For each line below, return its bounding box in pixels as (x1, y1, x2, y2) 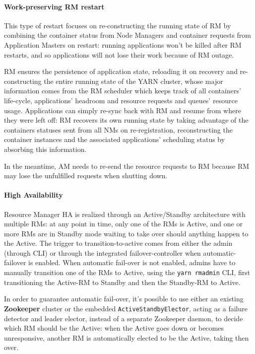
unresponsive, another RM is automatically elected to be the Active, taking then (4, 332, 249, 343)
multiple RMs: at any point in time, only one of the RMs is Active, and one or (4, 218, 243, 229)
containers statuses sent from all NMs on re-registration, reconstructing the (4, 124, 233, 135)
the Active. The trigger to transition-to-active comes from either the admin (4, 238, 233, 248)
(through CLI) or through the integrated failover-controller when (4, 247, 201, 258)
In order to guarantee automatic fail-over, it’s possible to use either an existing (4, 293, 244, 304)
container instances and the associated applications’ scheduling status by (4, 134, 225, 144)
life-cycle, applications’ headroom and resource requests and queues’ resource (4, 95, 238, 105)
